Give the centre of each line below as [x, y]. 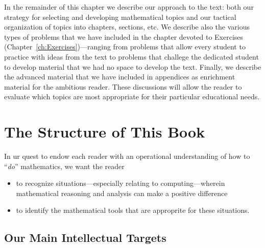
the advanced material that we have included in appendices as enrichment [120, 77]
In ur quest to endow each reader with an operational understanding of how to [127, 156]
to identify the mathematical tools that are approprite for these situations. [133, 210]
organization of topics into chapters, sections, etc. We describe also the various [127, 27]
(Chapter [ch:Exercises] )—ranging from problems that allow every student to [125, 47]
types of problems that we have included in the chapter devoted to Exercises [124, 36]
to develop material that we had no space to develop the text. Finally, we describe [133, 66]
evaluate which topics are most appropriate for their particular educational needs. [132, 97]
